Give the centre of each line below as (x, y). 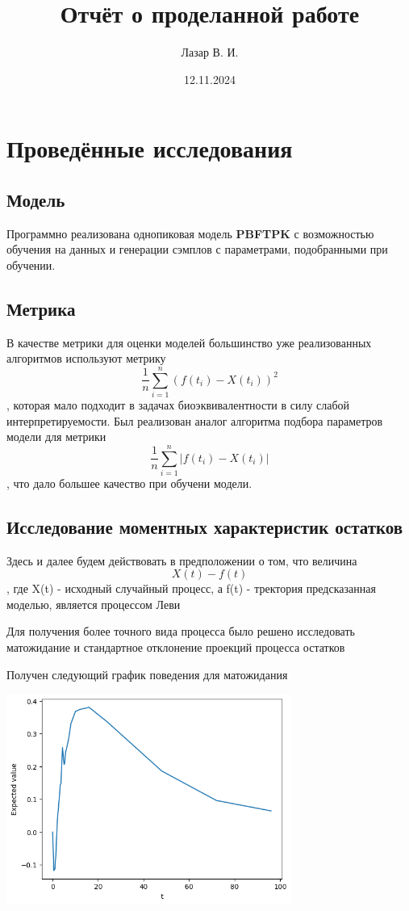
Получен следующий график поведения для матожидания (147, 674)
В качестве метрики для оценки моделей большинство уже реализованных (189, 342)
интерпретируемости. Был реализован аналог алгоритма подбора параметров (195, 420)
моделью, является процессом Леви (94, 604)
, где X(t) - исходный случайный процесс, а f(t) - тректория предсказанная (191, 588)
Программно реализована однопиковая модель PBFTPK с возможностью (190, 233)
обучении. (31, 264)
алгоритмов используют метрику (86, 358)
